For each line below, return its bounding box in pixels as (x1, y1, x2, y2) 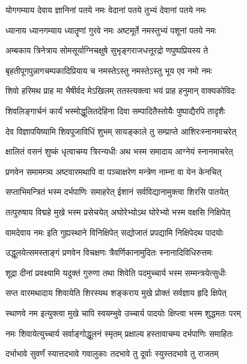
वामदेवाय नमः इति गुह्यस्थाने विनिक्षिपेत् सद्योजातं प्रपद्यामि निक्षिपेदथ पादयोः (5, 226, 224, 238)
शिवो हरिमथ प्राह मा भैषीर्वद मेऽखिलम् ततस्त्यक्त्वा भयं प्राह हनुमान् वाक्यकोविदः (5, 84, 236, 97)
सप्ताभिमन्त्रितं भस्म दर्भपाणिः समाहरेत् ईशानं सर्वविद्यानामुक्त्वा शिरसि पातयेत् (5, 185, 229, 198)
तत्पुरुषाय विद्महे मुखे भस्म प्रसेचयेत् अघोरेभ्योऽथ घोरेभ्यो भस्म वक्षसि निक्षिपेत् (5, 205, 230, 218)
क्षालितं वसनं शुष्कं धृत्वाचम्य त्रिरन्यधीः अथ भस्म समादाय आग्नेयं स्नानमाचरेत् (5, 145, 233, 158)
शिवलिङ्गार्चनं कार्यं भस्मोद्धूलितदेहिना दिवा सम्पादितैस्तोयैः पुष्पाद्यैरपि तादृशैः (5, 104, 225, 117)
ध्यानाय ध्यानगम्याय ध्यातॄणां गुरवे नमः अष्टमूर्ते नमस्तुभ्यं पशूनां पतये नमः (5, 23, 216, 36)
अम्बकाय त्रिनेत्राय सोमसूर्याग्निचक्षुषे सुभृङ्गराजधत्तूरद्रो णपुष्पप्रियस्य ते (5, 44, 209, 57)
